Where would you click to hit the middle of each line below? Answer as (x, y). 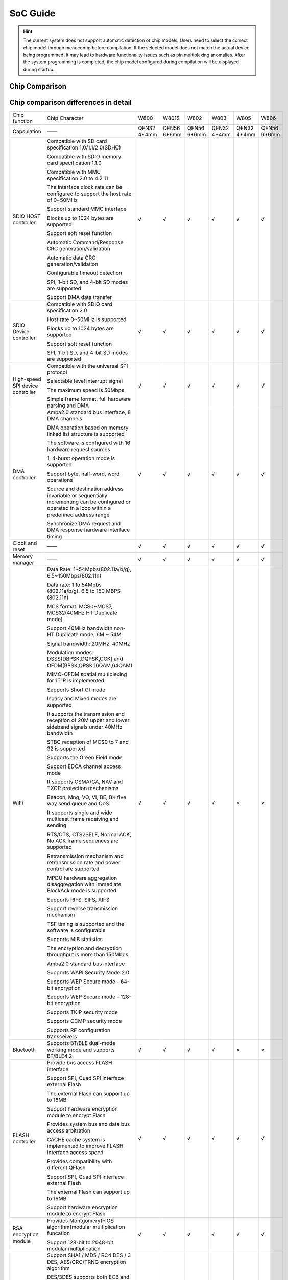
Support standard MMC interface (87, 209)
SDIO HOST (27, 216)
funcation (58, 1233)
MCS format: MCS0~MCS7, (80, 607)
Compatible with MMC (74, 172)
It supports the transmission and (86, 714)
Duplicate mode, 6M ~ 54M (89, 635)
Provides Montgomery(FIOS (80, 1221)
